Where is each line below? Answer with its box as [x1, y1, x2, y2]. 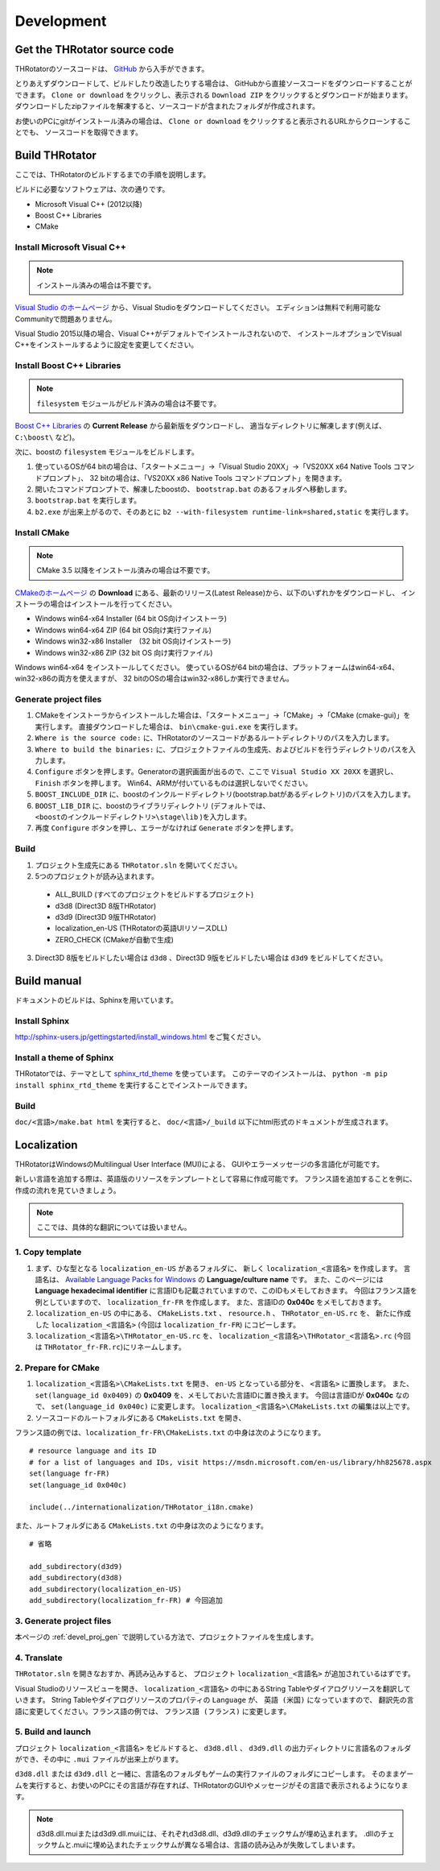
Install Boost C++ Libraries [14, 360, 121, 371]
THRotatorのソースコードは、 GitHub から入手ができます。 [14, 64, 209, 74]
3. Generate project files [14, 1615, 112, 1626]
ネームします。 [137, 1342, 186, 1352]
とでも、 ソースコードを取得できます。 [14, 127, 142, 137]
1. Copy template [14, 1247, 82, 1258]
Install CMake [14, 527, 70, 538]
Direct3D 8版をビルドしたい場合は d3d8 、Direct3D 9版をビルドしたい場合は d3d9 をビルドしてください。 [35, 953, 388, 962]
